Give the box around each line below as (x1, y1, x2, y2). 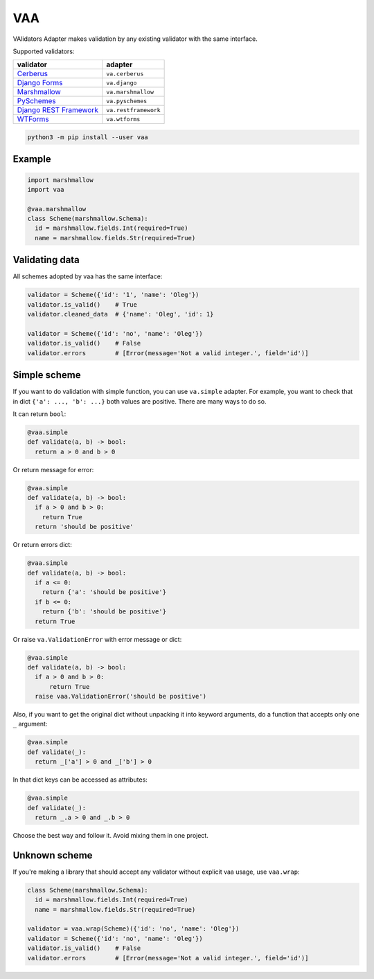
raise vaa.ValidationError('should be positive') (35, 692, 207, 701)
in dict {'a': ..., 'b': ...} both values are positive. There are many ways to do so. (12, 397, 267, 405)
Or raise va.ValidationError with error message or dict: (12, 635, 182, 643)
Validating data (12, 254, 80, 266)
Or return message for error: (12, 465, 94, 474)
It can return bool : (12, 409, 66, 418)
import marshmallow (27, 176, 93, 183)
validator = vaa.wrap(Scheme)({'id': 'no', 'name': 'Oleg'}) (27, 925, 240, 933)
